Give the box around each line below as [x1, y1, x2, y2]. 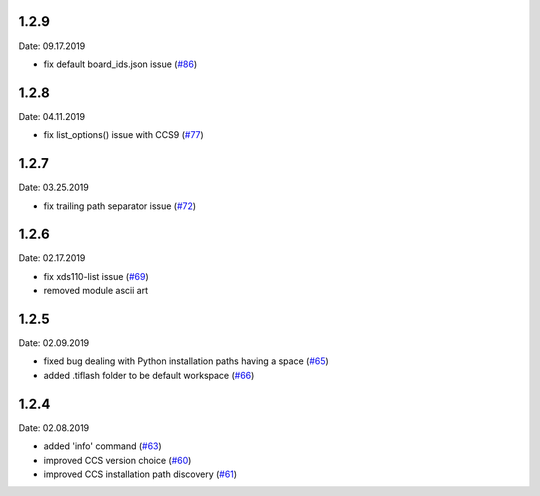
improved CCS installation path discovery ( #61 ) [43, 468, 238, 480]
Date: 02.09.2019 [18, 337, 90, 349]
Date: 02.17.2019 [18, 252, 86, 264]
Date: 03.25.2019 [18, 181, 89, 194]
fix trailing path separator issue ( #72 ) [43, 200, 197, 212]
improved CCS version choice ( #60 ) [43, 454, 192, 466]
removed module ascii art [43, 285, 149, 297]
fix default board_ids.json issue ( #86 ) [43, 58, 198, 70]
